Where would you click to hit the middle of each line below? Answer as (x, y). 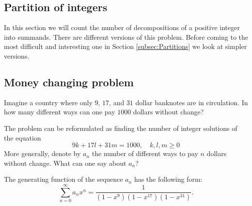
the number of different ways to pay (145, 153)
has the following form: (168, 179)
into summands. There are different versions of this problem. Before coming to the (126, 37)
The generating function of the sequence (63, 179)
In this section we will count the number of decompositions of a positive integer (122, 27)
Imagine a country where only (48, 102)
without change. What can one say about (65, 163)
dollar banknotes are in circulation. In (192, 102)
